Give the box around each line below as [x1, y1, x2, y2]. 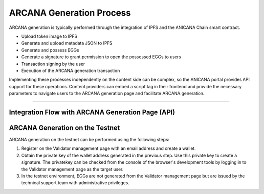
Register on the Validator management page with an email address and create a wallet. [21, 145, 196, 151]
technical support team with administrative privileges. [21, 180, 130, 186]
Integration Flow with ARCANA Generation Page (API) [9, 108, 176, 116]
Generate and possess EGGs [21, 47, 79, 53]
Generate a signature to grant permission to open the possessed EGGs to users [21, 54, 181, 60]
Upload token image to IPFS [21, 33, 78, 39]
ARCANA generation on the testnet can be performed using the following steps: [9, 136, 170, 142]
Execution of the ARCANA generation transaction [21, 68, 120, 73]
